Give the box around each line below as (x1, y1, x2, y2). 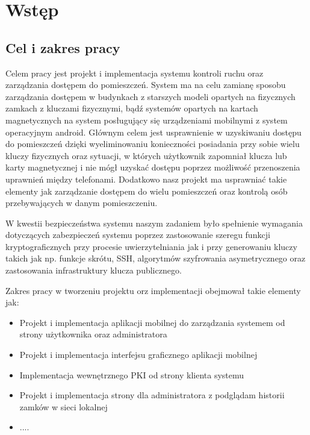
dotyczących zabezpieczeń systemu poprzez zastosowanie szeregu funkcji (5, 228, 270, 241)
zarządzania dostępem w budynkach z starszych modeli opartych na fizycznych (5, 90, 296, 102)
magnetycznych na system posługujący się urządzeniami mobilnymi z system (5, 113, 288, 126)
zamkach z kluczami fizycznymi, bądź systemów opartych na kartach (5, 102, 258, 114)
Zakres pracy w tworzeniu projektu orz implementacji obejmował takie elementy (5, 284, 301, 296)
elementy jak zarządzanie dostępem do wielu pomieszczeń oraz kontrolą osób (5, 184, 288, 197)
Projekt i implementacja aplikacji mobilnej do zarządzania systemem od (19, 316, 285, 328)
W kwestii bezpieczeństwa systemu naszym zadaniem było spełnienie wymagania (5, 216, 303, 229)
